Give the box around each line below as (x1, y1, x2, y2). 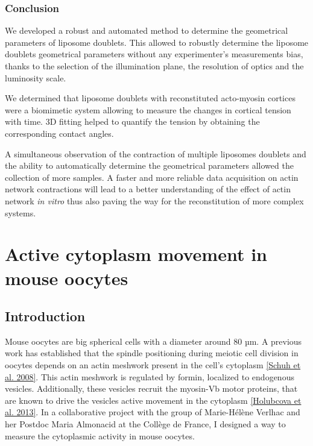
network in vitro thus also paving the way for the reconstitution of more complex (5, 194, 304, 207)
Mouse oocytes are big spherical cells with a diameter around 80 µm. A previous (5, 334, 302, 347)
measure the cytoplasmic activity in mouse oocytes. (5, 429, 195, 442)
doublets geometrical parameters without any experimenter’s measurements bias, (5, 48, 303, 60)
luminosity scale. (5, 71, 66, 84)
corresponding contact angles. (5, 127, 114, 139)
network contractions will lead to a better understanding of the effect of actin (5, 183, 291, 195)
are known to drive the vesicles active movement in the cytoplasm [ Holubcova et (5, 394, 302, 406)
